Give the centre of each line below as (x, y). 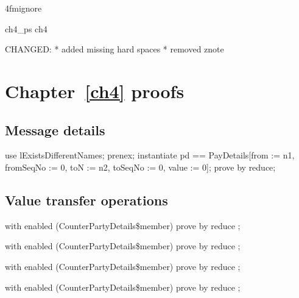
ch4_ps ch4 (26, 28)
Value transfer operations (86, 200)
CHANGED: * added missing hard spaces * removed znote (114, 49)
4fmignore (23, 8)
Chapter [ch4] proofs (95, 90)
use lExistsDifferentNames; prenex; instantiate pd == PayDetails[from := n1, (150, 155)
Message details (55, 129)
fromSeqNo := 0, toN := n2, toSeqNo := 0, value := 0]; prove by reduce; (140, 167)
